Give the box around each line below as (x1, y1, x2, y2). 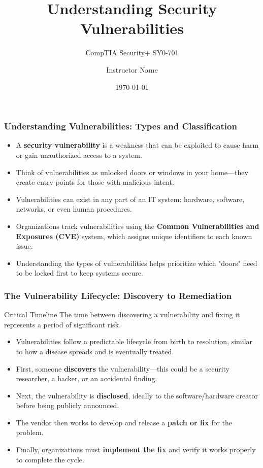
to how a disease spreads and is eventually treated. (16, 346, 174, 356)
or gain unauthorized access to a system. (16, 149, 142, 160)
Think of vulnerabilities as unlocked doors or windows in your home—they (16, 166, 248, 177)
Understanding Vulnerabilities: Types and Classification (4, 120, 237, 132)
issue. (16, 241, 33, 251)
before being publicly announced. (16, 400, 119, 411)
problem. (16, 427, 44, 438)
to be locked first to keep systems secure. (16, 268, 143, 278)
